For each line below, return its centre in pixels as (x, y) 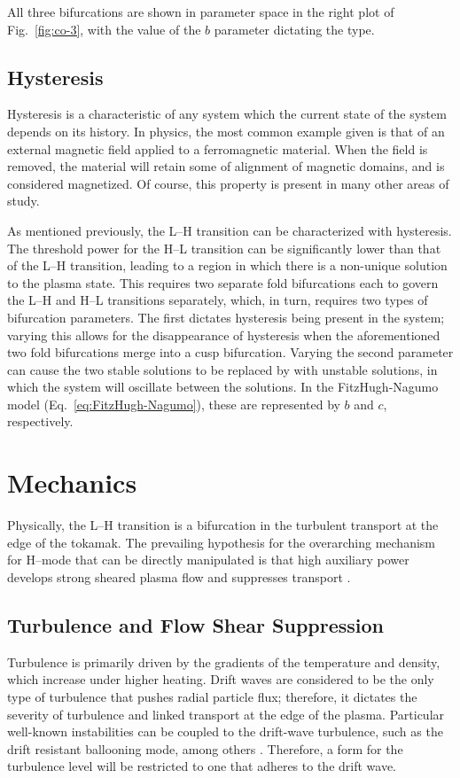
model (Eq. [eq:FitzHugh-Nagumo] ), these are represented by (174, 404)
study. (23, 201)
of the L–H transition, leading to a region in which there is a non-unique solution (227, 265)
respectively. (40, 421)
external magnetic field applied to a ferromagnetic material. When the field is (218, 148)
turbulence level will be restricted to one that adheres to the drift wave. (202, 766)
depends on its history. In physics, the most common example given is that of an (226, 131)
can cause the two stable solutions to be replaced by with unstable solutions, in (222, 369)
